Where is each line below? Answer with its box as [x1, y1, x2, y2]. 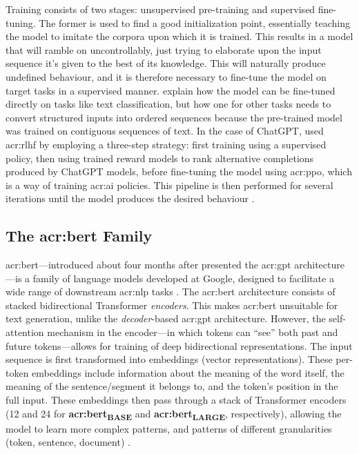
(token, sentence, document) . [6, 435, 130, 449]
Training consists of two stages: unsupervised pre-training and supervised [6, 2, 316, 16]
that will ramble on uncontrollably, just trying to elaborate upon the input [6, 42, 322, 57]
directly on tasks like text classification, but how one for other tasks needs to [6, 97, 331, 111]
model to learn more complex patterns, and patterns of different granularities [6, 421, 332, 435]
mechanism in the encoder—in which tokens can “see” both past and [47, 325, 338, 339]
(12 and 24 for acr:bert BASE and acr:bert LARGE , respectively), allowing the [6, 406, 342, 422]
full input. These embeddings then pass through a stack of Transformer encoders [6, 393, 347, 407]
